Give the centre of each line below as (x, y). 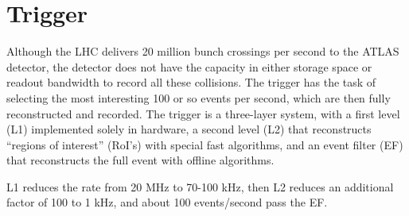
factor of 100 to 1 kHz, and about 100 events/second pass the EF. (167, 202)
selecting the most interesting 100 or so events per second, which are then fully (199, 97)
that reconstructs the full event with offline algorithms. (140, 160)
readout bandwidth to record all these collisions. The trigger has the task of (191, 82)
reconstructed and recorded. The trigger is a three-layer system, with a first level (203, 113)
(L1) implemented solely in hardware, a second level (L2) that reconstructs (189, 129)
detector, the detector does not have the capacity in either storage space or (189, 66)
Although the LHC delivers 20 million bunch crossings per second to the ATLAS (203, 51)
